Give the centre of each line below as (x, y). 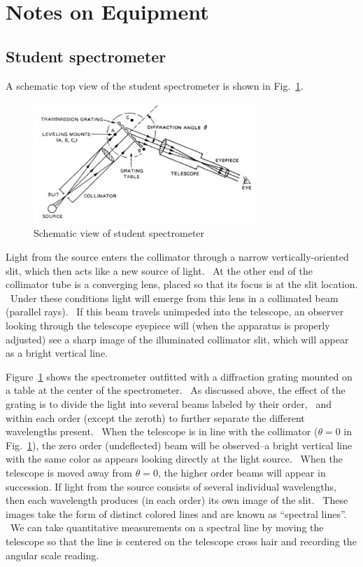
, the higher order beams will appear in (242, 472)
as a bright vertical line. (57, 353)
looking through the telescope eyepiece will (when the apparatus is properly (168, 326)
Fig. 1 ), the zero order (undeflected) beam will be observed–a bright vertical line (179, 445)
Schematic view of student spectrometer (119, 233)
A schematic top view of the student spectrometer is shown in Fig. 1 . (155, 85)
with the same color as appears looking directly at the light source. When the (174, 459)
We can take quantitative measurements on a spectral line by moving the (167, 527)
